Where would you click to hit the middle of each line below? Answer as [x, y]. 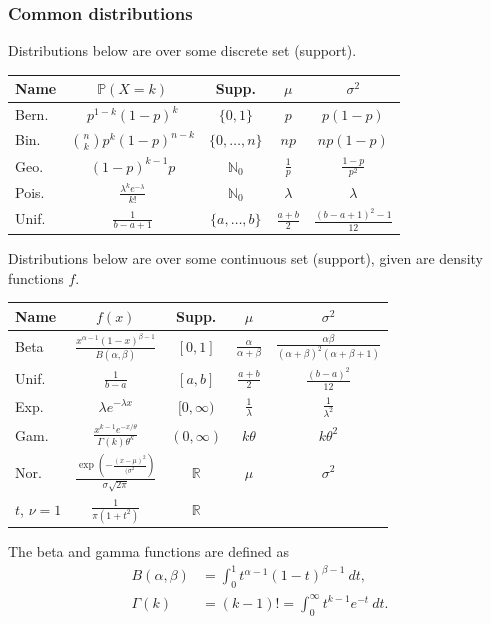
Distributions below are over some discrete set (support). [182, 50]
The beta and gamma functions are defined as [148, 551]
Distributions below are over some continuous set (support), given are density [245, 258]
